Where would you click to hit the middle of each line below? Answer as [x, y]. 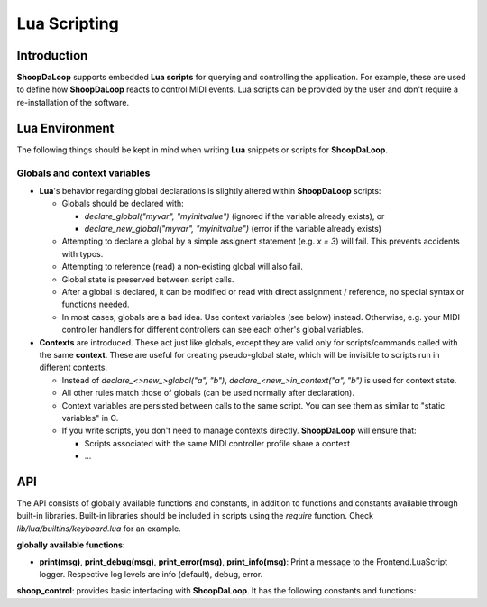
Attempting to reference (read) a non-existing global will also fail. [183, 267]
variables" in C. [90, 418]
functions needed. [96, 304]
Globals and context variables [83, 173]
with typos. [83, 253]
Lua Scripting [68, 23]
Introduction [52, 55]
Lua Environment [65, 128]
